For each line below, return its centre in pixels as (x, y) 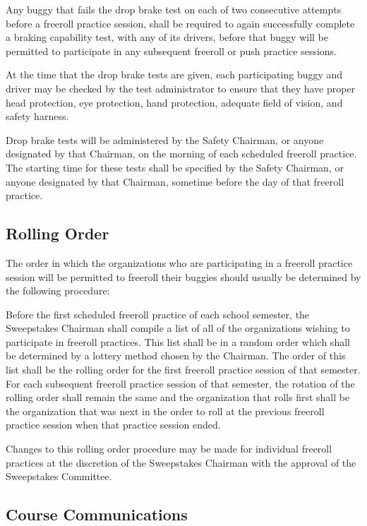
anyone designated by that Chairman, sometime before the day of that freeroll (175, 181)
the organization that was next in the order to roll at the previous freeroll (165, 411)
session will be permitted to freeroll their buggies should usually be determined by (183, 276)
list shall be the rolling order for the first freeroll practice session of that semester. (183, 370)
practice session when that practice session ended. (113, 425)
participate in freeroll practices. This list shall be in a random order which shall (178, 341)
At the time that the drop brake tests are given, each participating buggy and (174, 74)
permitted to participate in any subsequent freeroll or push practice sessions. (171, 50)
